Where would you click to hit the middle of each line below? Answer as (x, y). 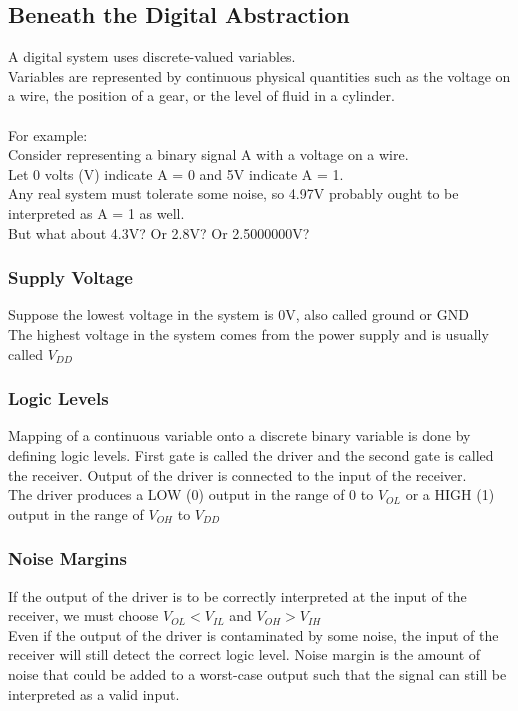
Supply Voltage (70, 277)
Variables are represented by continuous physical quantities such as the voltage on (259, 75)
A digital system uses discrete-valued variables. (152, 56)
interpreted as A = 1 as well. (96, 212)
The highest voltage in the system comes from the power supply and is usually (248, 333)
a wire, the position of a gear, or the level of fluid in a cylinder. (201, 95)
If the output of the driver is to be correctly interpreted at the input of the (237, 595)
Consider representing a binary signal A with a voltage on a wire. (208, 154)
